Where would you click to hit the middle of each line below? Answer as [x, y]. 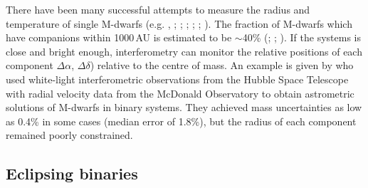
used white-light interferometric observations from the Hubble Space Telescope [177, 79]
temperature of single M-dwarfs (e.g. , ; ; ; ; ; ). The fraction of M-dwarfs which [179, 23]
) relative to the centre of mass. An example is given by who [222, 65]
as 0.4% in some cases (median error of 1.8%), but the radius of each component [181, 121]
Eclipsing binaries [72, 173]
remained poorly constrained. [69, 135]
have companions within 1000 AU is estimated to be [119, 37]
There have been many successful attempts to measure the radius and [158, 9]
